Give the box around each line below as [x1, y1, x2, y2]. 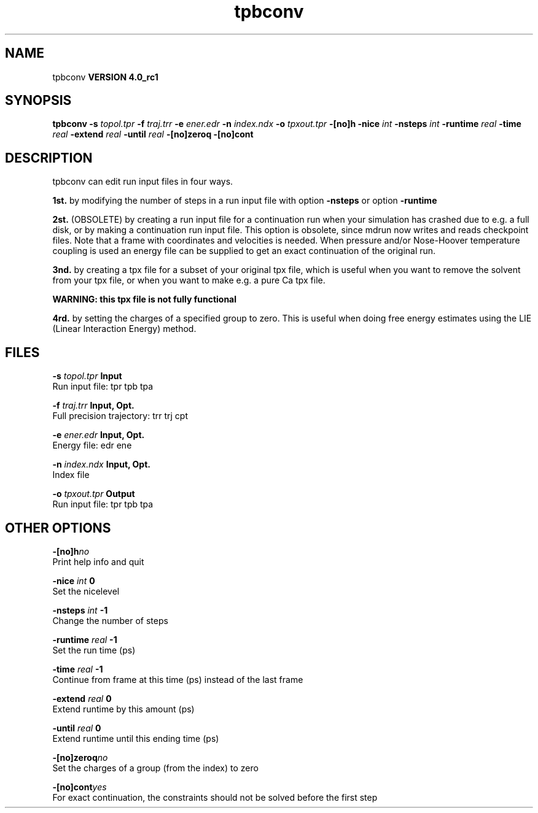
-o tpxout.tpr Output [52, 488, 135, 499]
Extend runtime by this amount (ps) [52, 703, 195, 714]
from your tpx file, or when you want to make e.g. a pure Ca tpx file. [52, 275, 326, 286]
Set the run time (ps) [52, 644, 136, 655]
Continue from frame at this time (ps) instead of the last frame [52, 674, 303, 685]
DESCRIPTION [5, 150, 93, 166]
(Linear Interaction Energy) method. [52, 323, 197, 334]
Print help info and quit [52, 556, 144, 567]
